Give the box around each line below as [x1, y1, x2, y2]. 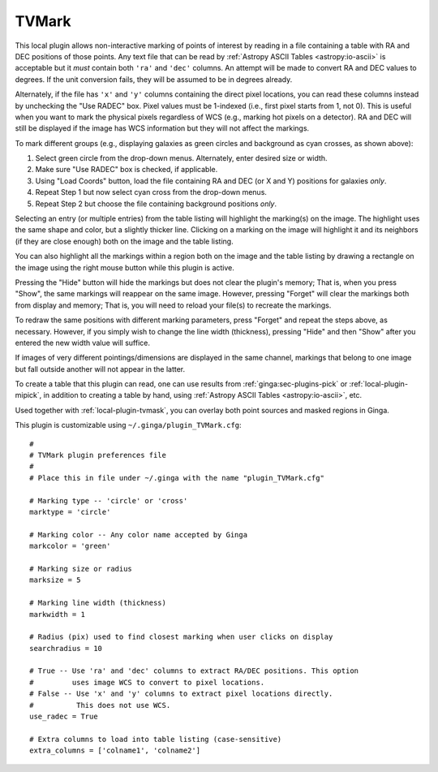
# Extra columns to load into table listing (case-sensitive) [29, 735, 282, 744]
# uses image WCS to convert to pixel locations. [29, 678, 265, 687]
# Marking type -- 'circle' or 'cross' [29, 496, 188, 505]
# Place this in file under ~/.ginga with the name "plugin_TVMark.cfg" [29, 473, 324, 482]
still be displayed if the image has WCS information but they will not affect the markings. [15, 123, 310, 133]
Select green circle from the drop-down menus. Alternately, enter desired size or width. [35, 153, 328, 163]
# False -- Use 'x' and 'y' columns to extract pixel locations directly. [29, 689, 333, 698]
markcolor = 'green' [29, 541, 111, 551]
